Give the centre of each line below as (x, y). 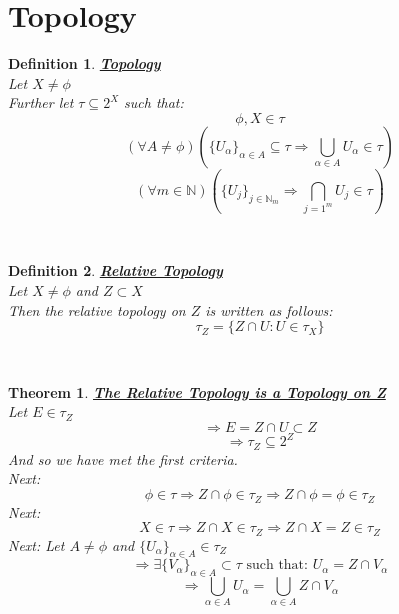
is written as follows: (269, 309)
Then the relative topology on (97, 309)
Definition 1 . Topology (84, 63)
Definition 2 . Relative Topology (115, 270)
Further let (41, 102)
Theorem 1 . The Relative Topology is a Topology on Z (197, 391)
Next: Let (36, 544)
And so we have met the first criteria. (123, 458)
